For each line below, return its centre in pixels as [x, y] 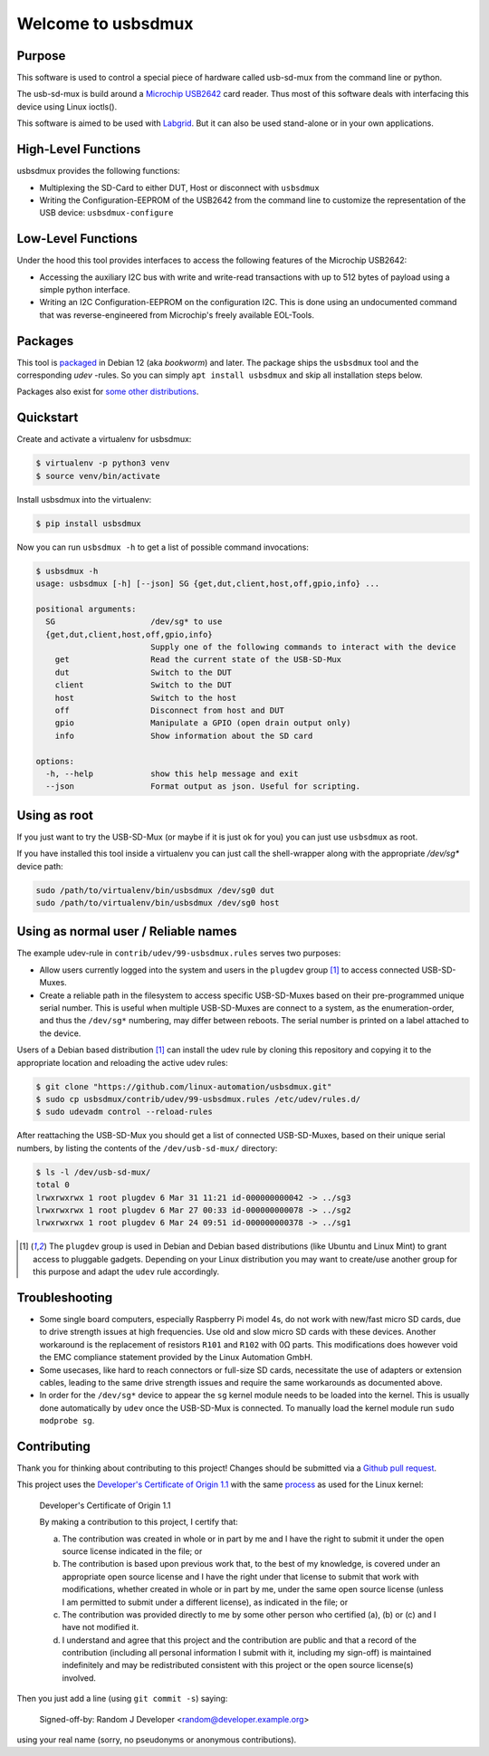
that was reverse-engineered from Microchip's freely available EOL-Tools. [177, 315]
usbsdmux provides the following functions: [98, 171]
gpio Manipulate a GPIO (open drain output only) [203, 723]
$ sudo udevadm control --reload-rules [124, 1112]
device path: [40, 866]
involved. [79, 1678]
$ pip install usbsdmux [89, 523]
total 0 [53, 1185]
